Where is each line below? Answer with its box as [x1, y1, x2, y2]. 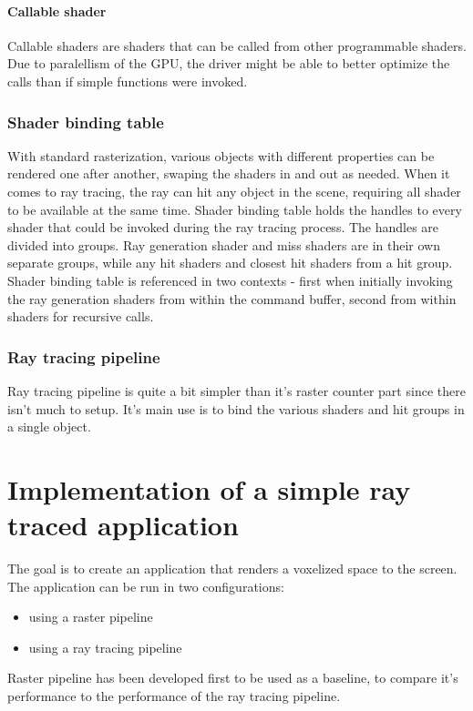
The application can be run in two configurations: [7, 576, 284, 595]
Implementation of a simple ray [7, 470, 411, 507]
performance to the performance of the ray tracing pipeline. [7, 686, 341, 706]
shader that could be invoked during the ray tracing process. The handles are [7, 218, 439, 237]
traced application [7, 506, 239, 543]
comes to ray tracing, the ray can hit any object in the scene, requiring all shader [7, 181, 461, 200]
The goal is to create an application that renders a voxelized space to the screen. [7, 559, 458, 578]
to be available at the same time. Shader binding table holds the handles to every [7, 199, 462, 218]
